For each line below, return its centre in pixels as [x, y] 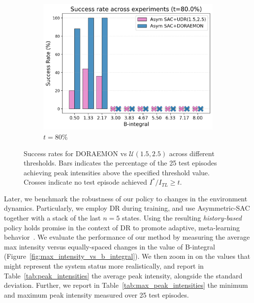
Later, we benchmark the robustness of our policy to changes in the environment [126, 198]
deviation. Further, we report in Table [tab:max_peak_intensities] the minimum [126, 285]
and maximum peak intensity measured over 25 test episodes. [96, 294]
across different [192, 153]
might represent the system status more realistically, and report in [104, 266]
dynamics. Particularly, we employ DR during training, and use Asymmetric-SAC [127, 208]
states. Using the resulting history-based [182, 218]
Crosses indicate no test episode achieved [85, 182]
